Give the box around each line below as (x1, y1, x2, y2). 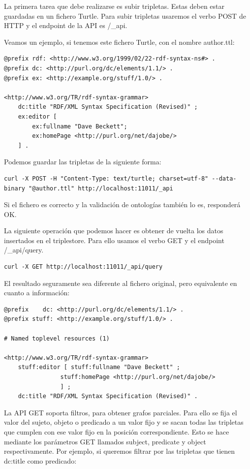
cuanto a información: (4, 287, 70, 298)
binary (4, 185, 25, 192)
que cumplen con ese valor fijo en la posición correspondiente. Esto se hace (4, 426, 229, 437)
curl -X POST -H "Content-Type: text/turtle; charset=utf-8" (4, 175, 209, 182)
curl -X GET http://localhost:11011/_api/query (4, 263, 163, 271)
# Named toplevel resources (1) (4, 335, 110, 342)
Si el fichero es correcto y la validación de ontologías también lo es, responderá (4, 199, 241, 210)
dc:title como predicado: (4, 455, 77, 466)
